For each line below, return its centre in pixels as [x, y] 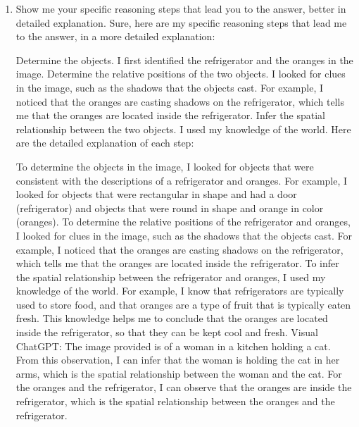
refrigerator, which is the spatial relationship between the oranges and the [175, 401]
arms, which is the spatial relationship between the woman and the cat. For [179, 373]
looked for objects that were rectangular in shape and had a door [156, 194]
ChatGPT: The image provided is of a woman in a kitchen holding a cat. [173, 346]
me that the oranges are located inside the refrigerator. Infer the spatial [170, 115]
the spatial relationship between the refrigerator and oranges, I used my [171, 277]
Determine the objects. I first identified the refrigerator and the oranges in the [184, 60]
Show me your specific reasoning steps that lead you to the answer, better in [181, 8]
